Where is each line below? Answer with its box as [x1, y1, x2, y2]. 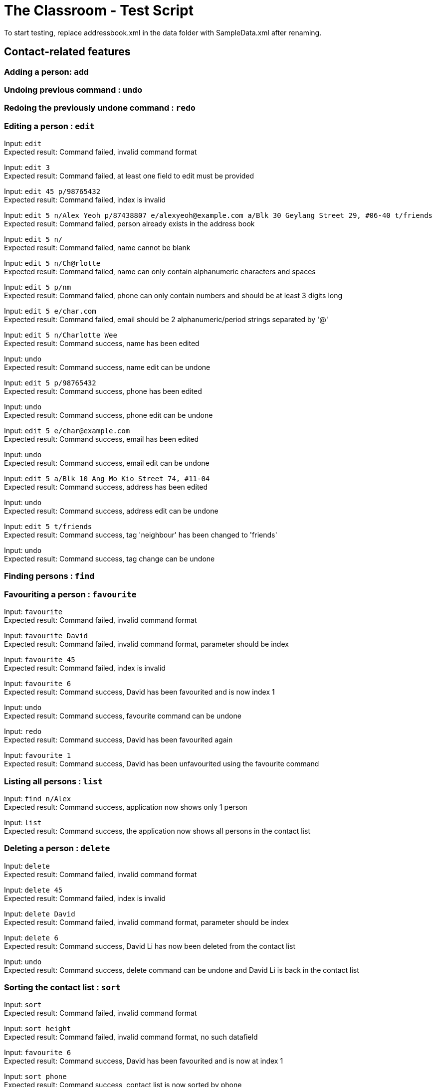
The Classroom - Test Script [4, 2, 194, 19]
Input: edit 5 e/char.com [4, 307, 96, 316]
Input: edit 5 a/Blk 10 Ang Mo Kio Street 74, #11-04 [4, 474, 210, 483]
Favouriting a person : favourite [4, 589, 137, 599]
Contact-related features [4, 45, 131, 58]
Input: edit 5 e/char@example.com [4, 426, 130, 435]
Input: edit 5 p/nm [4, 283, 71, 292]
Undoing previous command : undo [4, 84, 142, 95]
